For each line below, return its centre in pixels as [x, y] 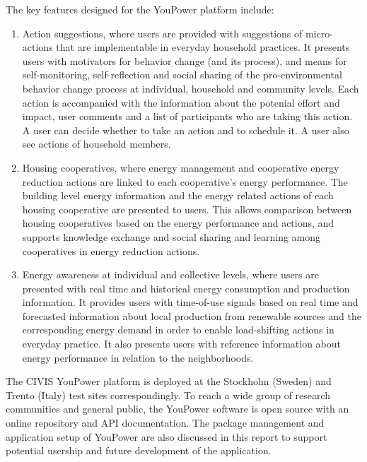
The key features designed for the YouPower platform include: [140, 9]
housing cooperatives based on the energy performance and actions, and [178, 223]
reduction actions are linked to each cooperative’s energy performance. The [185, 181]
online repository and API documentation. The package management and [165, 423]
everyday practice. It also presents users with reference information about [181, 344]
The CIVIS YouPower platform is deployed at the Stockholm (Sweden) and [169, 381]
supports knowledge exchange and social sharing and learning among [171, 236]
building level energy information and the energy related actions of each [178, 195]
